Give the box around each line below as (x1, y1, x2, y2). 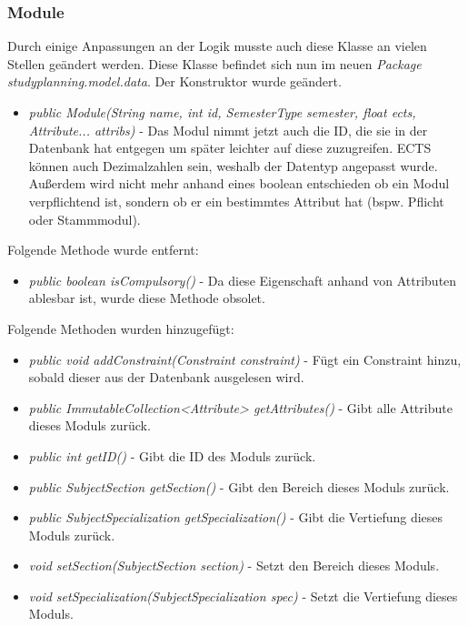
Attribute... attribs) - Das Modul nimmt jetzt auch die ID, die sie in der (28, 120, 428, 139)
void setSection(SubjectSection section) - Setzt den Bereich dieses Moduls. (28, 556, 440, 575)
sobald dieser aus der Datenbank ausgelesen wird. (28, 368, 304, 387)
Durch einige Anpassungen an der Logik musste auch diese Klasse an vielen (7, 36, 427, 56)
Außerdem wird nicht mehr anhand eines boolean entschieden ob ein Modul (28, 174, 450, 193)
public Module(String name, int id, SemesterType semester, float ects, (28, 103, 416, 121)
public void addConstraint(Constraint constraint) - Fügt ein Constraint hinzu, (28, 349, 462, 369)
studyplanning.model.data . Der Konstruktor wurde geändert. (7, 72, 342, 91)
